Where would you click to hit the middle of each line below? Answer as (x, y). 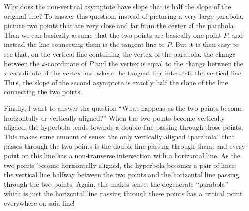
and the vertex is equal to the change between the (169, 63)
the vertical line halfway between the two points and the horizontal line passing (122, 174)
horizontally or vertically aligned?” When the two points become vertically (114, 117)
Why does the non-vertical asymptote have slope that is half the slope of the (117, 6)
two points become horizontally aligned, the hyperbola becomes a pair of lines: (120, 165)
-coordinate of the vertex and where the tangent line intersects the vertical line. (125, 73)
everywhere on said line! (39, 203)
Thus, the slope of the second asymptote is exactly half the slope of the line (116, 82)
